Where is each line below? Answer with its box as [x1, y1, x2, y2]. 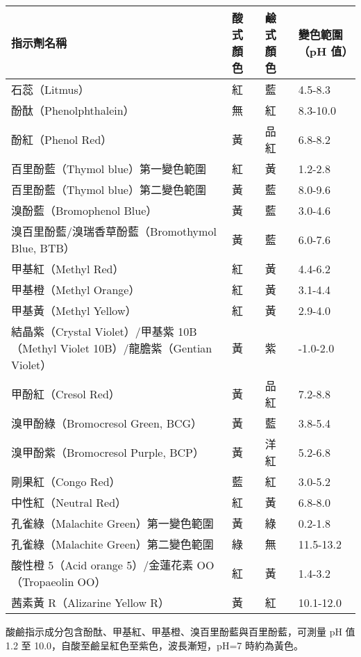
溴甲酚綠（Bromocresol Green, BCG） [11, 415, 203, 431]
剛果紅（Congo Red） [11, 473, 121, 489]
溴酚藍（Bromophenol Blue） [11, 202, 158, 218]
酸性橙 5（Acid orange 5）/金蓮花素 [11, 557, 194, 573]
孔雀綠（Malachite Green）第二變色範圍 [11, 536, 214, 552]
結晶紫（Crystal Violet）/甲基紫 [11, 323, 174, 339]
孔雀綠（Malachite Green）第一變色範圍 [11, 515, 214, 531]
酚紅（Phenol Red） [11, 131, 112, 147]
